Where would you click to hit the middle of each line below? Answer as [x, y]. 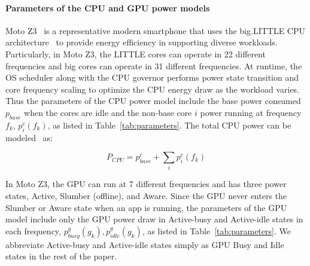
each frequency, [33, 230]
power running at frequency [251, 112]
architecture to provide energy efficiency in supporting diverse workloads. [142, 42]
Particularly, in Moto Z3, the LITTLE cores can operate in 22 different [136, 53]
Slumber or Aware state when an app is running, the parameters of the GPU [146, 207]
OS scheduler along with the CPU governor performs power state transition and [152, 77]
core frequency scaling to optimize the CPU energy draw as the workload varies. [153, 89]
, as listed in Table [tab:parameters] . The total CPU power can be [169, 125]
